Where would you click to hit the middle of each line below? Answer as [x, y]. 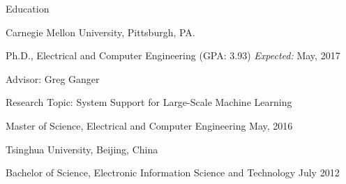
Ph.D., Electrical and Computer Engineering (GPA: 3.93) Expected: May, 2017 [173, 55]
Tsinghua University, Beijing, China [82, 149]
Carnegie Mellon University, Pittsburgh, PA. [100, 32]
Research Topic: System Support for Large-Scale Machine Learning [149, 102]
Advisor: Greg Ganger [53, 78]
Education [28, 8]
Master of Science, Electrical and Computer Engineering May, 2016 [149, 125]
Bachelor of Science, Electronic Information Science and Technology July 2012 [173, 172]
